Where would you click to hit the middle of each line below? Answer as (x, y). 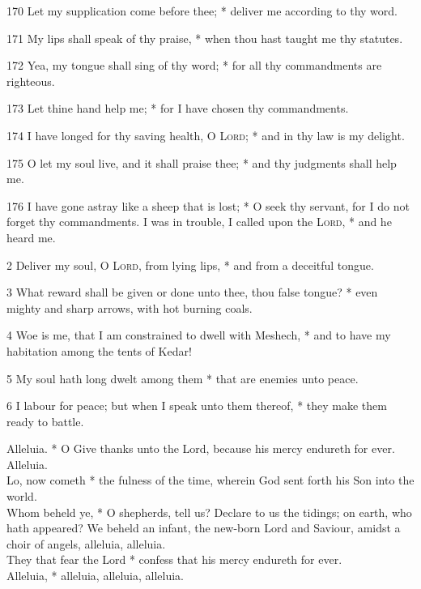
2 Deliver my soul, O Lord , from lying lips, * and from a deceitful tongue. (190, 265)
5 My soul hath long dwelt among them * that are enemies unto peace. (183, 378)
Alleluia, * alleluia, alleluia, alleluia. (95, 576)
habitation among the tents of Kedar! (99, 350)
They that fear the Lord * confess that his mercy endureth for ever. (174, 559)
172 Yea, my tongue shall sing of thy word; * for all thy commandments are (194, 65)
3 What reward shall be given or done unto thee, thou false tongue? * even (192, 292)
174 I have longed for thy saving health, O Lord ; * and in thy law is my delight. (206, 135)
